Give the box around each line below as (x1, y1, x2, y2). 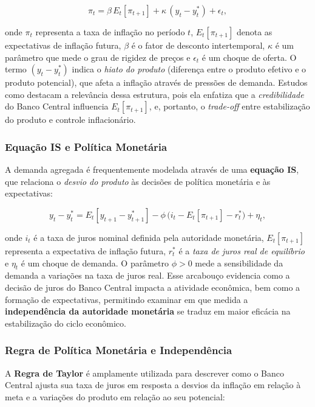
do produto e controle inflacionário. (5, 113, 136, 126)
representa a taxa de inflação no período (35, 26, 185, 38)
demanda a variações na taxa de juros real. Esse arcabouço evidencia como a (5, 269, 290, 282)
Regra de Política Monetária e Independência (5, 343, 232, 358)
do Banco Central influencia (5, 100, 109, 113)
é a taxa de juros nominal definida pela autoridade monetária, (33, 231, 264, 243)
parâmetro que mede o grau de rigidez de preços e (5, 50, 191, 63)
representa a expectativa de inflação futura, (5, 244, 166, 257)
